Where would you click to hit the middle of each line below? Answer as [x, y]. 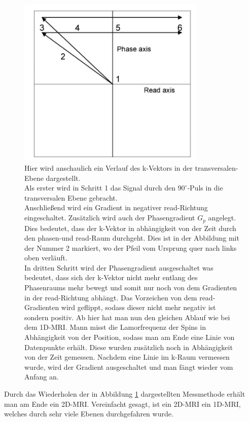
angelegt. [222, 218]
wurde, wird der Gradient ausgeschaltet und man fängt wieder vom [129, 367]
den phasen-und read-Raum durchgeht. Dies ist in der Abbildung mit [132, 238]
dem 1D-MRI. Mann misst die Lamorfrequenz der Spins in [115, 327]
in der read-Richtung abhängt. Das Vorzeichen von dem [111, 297]
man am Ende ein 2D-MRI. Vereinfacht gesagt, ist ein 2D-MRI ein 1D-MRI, [122, 404]
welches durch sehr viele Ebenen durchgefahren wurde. [89, 414]
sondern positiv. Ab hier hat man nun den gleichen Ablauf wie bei [127, 317]
